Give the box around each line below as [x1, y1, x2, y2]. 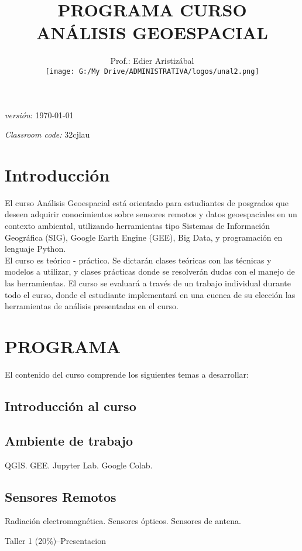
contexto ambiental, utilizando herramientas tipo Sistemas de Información [5, 220, 270, 232]
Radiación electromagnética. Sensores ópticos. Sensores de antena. [5, 515, 241, 527]
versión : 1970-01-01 [5, 108, 74, 121]
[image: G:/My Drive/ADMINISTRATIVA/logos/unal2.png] [45, 67, 259, 76]
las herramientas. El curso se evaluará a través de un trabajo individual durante [5, 277, 291, 289]
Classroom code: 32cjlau [5, 128, 90, 141]
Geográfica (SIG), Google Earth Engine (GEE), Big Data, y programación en [5, 231, 283, 243]
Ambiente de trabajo [5, 431, 133, 449]
